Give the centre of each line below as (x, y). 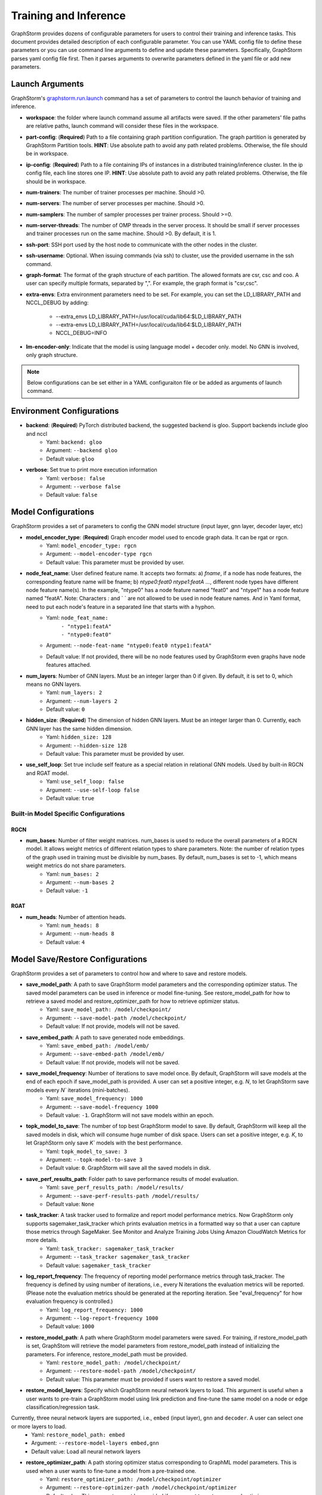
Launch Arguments (47, 84)
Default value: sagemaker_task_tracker (99, 1265)
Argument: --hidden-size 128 (87, 745)
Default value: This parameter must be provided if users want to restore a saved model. (153, 1379)
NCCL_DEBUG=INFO (81, 333)
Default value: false (72, 495)
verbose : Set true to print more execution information (92, 470)
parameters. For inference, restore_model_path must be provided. (107, 1354)
